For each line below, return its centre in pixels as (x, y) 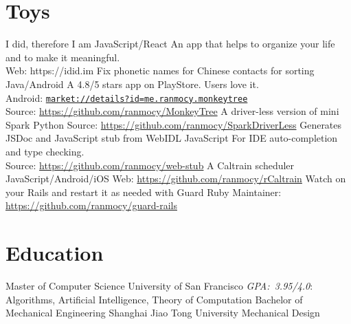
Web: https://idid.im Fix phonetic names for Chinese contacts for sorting (160, 71)
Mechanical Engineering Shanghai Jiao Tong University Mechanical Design (163, 313)
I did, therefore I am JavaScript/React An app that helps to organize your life (170, 44)
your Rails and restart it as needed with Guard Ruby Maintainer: (144, 192)
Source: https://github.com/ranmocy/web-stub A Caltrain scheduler (150, 165)
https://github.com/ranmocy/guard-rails (91, 205)
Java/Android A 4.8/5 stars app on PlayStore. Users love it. (132, 84)
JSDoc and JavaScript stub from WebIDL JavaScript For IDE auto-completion (172, 138)
